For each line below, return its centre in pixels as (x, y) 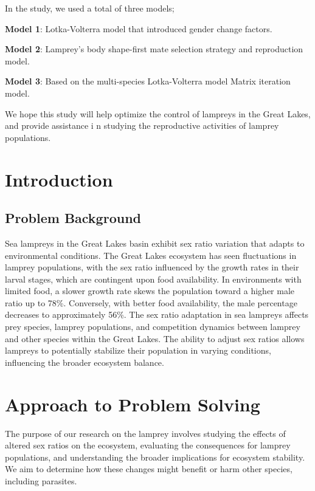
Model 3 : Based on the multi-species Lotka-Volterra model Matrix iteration (148, 81)
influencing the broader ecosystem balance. (85, 362)
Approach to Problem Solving (133, 404)
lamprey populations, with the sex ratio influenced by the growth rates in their (152, 267)
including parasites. (41, 480)
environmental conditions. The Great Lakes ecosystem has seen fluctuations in (151, 255)
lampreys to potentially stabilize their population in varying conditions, (138, 350)
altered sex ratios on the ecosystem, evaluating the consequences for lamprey (148, 445)
